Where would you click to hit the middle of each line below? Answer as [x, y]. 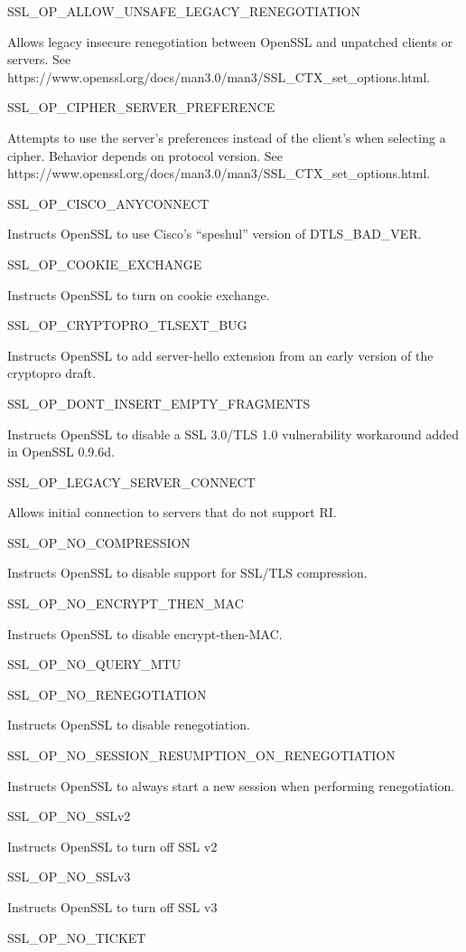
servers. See [39, 59]
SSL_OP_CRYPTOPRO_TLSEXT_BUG [127, 325]
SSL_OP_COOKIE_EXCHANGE [105, 264]
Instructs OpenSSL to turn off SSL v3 [112, 907]
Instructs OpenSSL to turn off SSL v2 [112, 846]
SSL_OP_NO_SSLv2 [69, 816]
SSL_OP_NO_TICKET [77, 937]
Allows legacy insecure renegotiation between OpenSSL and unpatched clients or [230, 41]
